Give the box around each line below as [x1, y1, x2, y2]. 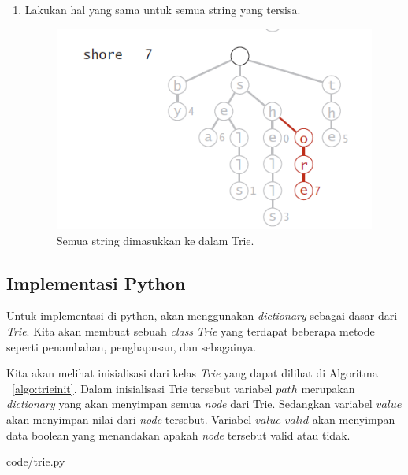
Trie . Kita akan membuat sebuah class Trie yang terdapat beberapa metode [6, 322, 375, 339]
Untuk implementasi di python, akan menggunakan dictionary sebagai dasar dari [6, 307, 398, 324]
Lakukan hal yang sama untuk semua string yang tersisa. [24, 2, 301, 17]
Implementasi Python [6, 270, 186, 295]
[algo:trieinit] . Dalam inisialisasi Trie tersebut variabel [12, 380, 273, 396]
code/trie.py [6, 453, 65, 469]
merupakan [301, 380, 355, 396]
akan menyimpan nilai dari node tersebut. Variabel [6, 410, 252, 427]
